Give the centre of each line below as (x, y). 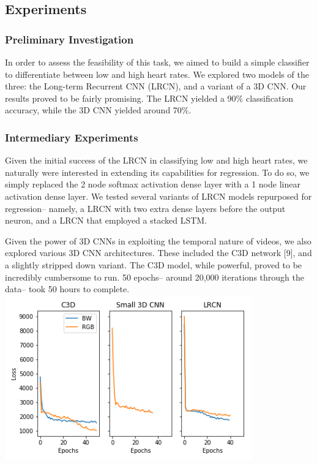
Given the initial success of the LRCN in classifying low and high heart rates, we (156, 160)
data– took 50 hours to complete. (67, 289)
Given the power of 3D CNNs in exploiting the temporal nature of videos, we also (158, 240)
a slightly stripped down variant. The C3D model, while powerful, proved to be (154, 264)
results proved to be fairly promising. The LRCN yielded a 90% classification (149, 98)
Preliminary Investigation (69, 39)
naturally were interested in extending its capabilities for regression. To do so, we (157, 172)
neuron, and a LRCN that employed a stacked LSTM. (106, 220)
